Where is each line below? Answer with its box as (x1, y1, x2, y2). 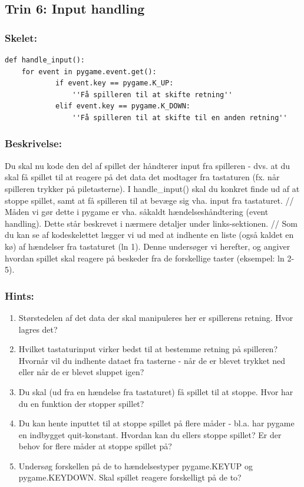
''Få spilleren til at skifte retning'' (72, 90, 233, 99)
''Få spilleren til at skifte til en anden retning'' (72, 113, 288, 122)
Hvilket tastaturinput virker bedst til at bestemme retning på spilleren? (18, 343, 277, 355)
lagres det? (18, 323, 58, 335)
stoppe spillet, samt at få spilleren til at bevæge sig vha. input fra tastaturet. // (5, 194, 294, 206)
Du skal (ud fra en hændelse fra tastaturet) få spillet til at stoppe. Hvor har (18, 385, 293, 397)
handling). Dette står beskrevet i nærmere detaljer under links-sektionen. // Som (5, 217, 298, 229)
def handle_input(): (5, 56, 85, 64)
